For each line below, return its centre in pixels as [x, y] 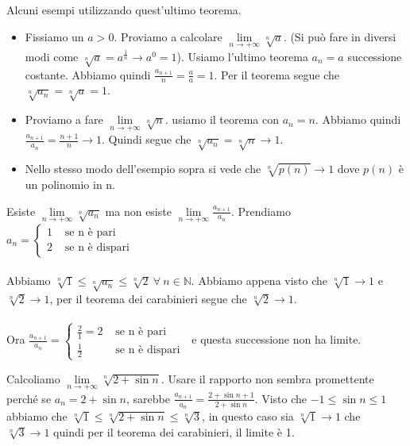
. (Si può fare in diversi [340, 36]
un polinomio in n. [70, 184]
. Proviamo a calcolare [168, 36]
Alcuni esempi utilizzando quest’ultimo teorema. [124, 10]
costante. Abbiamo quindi [88, 74]
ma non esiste [138, 211]
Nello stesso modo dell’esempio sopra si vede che [143, 169]
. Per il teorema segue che [277, 74]
